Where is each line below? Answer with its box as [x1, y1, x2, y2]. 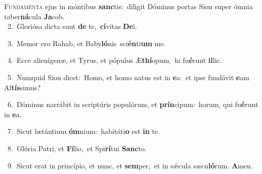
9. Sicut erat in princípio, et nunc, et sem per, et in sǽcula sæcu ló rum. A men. [7, 160, 253, 170]
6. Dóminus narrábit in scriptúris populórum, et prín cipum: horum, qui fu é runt [7, 99, 258, 110]
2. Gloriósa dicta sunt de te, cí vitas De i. [7, 21, 137, 31]
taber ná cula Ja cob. [4, 11, 65, 21]
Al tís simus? [4, 82, 41, 92]
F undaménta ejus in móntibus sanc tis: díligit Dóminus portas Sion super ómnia [4, 1, 253, 11]
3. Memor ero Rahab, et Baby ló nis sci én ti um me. [7, 38, 166, 48]
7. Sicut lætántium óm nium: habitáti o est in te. [7, 126, 160, 136]
